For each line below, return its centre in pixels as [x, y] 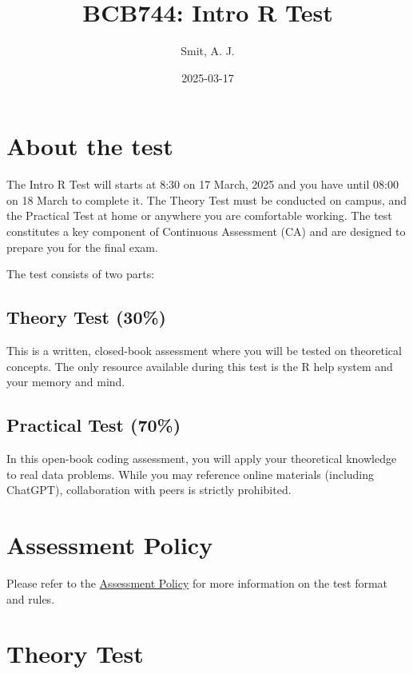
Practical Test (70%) [94, 425]
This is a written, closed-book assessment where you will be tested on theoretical [204, 351]
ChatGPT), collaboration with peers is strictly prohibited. [149, 490]
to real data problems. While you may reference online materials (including [191, 474]
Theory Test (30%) [86, 317]
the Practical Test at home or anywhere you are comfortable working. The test [199, 215]
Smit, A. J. [208, 51]
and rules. [31, 598]
